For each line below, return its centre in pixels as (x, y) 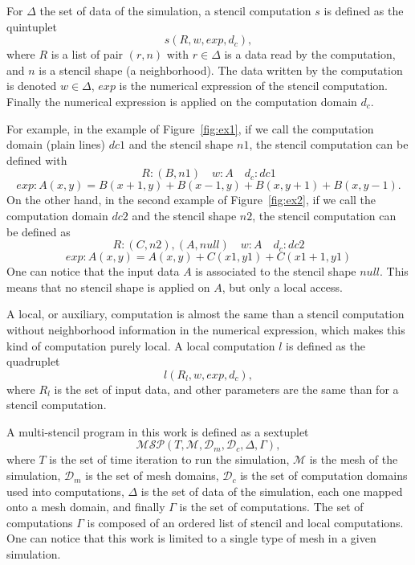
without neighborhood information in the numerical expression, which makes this (206, 329)
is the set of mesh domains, (152, 475)
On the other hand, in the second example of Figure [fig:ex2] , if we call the (191, 200)
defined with (37, 160)
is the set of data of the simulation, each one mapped (272, 491)
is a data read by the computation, (310, 54)
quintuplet (32, 26)
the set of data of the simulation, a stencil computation (175, 10)
